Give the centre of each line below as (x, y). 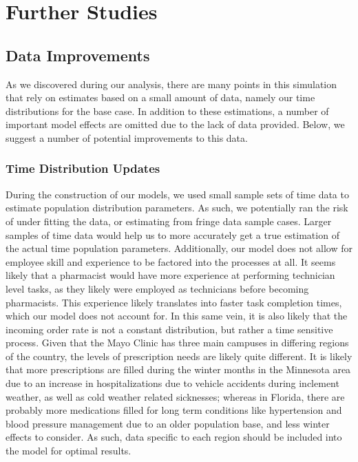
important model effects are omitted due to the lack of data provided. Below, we (175, 124)
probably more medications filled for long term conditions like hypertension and (174, 410)
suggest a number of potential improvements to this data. (127, 137)
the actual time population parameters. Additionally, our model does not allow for (179, 248)
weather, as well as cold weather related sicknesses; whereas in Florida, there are (175, 396)
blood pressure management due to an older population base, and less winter (168, 423)
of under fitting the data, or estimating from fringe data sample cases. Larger (169, 221)
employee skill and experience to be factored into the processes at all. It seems (171, 261)
